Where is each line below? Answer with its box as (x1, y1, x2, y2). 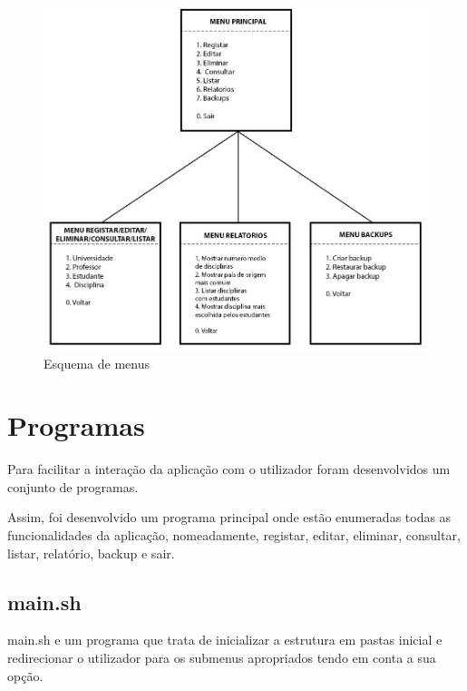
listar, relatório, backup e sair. (7, 543, 175, 562)
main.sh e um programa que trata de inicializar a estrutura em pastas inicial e (7, 630, 443, 649)
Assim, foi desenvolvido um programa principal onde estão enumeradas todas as (7, 508, 452, 527)
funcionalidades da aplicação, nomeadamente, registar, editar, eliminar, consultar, (7, 526, 461, 545)
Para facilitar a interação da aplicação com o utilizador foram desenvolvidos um (7, 459, 451, 479)
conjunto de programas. (7, 477, 139, 496)
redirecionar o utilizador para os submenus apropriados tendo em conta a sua (7, 648, 436, 667)
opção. (7, 666, 44, 685)
